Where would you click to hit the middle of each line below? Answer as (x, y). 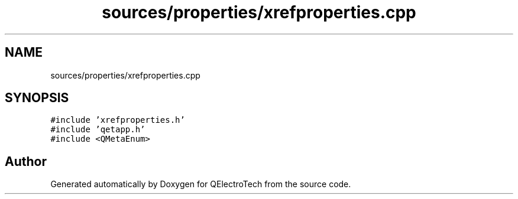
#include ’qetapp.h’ (98, 130)
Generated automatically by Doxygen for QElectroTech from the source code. (201, 184)
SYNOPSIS (37, 98)
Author (26, 161)
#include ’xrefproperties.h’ (118, 120)
